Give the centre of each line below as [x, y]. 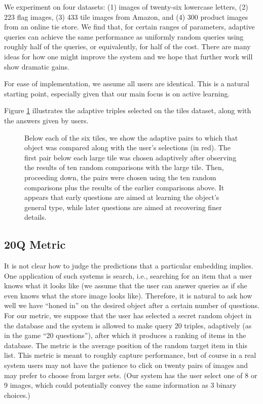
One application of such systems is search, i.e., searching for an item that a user [128, 275]
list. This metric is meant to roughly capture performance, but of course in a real [130, 355]
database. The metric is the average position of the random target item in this [126, 345]
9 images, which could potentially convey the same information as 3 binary [120, 385]
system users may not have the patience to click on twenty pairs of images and [126, 365]
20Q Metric [35, 244]
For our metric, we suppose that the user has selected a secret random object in [128, 315]
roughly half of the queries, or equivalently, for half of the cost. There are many [127, 46]
